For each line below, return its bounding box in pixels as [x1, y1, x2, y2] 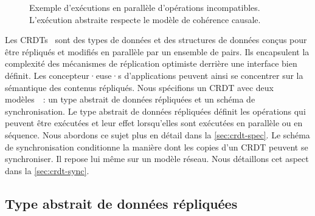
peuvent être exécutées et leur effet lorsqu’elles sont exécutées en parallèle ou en [5, 116, 303, 129]
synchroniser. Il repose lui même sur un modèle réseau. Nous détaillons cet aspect [5, 152, 309, 165]
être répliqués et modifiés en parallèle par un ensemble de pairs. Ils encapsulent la [5, 45, 310, 58]
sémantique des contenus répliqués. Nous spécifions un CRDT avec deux [5, 81, 274, 93]
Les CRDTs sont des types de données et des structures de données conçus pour [5, 33, 307, 46]
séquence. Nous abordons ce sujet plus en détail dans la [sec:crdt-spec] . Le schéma [5, 128, 310, 141]
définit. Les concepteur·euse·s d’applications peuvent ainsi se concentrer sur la [5, 69, 303, 81]
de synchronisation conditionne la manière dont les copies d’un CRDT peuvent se [5, 140, 308, 153]
